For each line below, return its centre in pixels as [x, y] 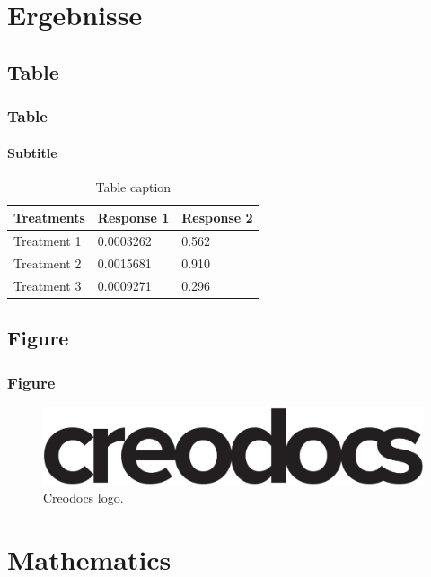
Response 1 [133, 218]
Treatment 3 [48, 285]
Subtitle [32, 152]
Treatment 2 [48, 263]
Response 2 [217, 218]
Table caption [133, 186]
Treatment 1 [48, 241]
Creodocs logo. [84, 498]
